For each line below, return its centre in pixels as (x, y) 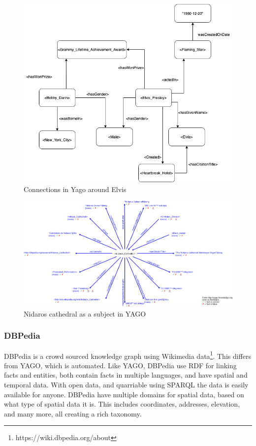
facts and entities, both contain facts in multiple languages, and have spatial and (126, 375)
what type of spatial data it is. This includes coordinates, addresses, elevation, (122, 404)
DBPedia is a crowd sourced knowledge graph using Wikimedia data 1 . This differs (128, 355)
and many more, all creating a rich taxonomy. (73, 413)
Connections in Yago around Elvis (75, 189)
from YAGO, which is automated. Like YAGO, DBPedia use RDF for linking (120, 365)
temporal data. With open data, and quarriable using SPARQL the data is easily (126, 385)
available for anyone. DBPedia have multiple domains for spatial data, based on (124, 394)
